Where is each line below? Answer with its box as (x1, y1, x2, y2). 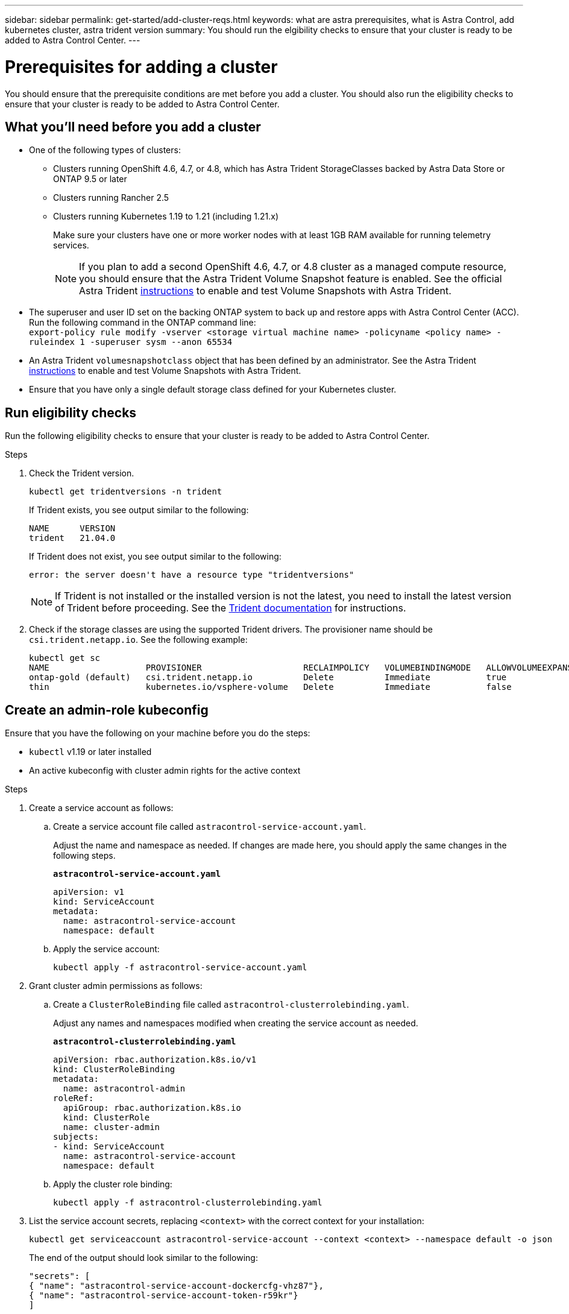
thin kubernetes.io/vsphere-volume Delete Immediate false (29, 682, 512, 692)
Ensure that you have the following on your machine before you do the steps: (5, 728, 310, 739)
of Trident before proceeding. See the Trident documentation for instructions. (55, 602, 406, 614)
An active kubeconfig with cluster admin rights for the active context (29, 765, 301, 776)
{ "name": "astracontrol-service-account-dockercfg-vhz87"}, (29, 1281, 324, 1291)
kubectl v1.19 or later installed (29, 747, 152, 757)
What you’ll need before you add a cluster (5, 119, 261, 134)
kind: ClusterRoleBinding (53, 1064, 175, 1075)
